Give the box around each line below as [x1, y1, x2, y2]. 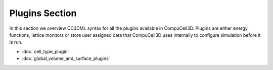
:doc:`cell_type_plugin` [22, 48, 69, 54]
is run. [9, 39, 23, 45]
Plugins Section [9, 8, 77, 19]
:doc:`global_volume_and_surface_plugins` [22, 55, 111, 61]
